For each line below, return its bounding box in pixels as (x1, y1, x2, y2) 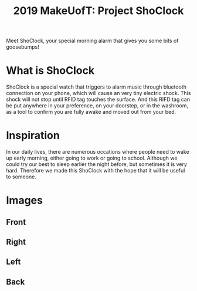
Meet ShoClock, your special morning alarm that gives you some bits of (6, 37, 179, 45)
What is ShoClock (6, 64, 95, 77)
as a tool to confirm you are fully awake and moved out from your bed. (6, 109, 176, 116)
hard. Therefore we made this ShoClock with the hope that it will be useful (6, 167, 185, 174)
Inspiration (6, 129, 60, 142)
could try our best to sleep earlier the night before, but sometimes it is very (6, 161, 188, 168)
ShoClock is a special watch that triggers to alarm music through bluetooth (6, 83, 186, 90)
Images (6, 194, 43, 207)
